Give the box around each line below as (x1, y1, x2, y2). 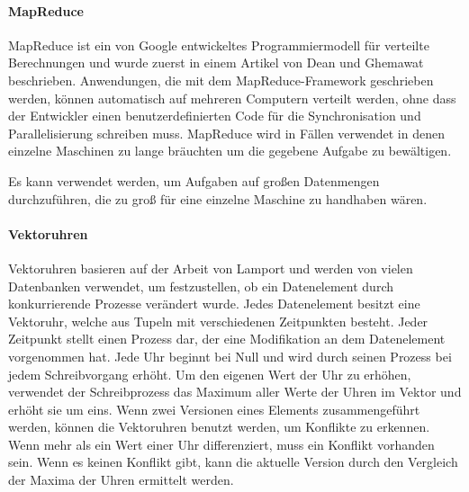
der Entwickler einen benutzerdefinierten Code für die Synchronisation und (8, 106, 421, 125)
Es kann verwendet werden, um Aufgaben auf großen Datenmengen (8, 171, 380, 190)
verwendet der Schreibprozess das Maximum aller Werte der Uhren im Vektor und (8, 382, 462, 401)
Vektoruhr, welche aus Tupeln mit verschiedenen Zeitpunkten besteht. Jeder (8, 311, 428, 330)
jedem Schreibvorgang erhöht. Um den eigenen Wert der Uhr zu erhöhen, (8, 364, 411, 383)
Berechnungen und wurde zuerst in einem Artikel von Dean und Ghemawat (8, 53, 424, 72)
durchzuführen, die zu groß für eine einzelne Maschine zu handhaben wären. (8, 189, 428, 208)
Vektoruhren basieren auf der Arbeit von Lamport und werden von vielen (8, 258, 413, 277)
